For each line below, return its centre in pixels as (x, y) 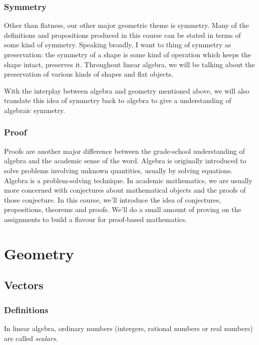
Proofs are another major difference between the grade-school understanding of (125, 151)
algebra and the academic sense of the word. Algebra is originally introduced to (125, 161)
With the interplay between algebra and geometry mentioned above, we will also (127, 90)
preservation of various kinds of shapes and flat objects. (89, 74)
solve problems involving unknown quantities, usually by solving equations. (119, 170)
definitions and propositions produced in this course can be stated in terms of (123, 35)
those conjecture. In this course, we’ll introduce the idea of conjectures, (113, 199)
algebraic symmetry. (35, 110)
